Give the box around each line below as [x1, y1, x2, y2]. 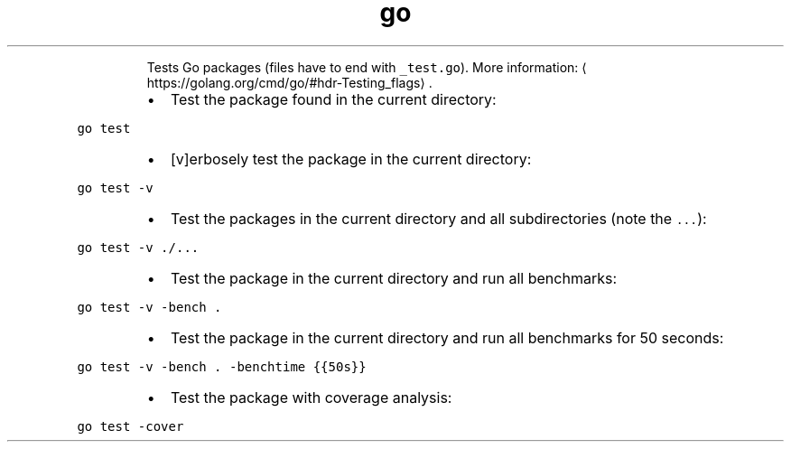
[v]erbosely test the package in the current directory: [170, 149, 532, 168]
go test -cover [77, 418, 184, 434]
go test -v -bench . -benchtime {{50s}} [77, 359, 367, 374]
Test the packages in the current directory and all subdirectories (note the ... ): [170, 209, 707, 228]
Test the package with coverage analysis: [170, 388, 452, 407]
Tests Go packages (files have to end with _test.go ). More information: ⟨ [146, 59, 587, 75]
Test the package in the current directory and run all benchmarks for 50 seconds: [170, 328, 724, 347]
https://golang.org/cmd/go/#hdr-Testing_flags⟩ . [146, 74, 433, 90]
